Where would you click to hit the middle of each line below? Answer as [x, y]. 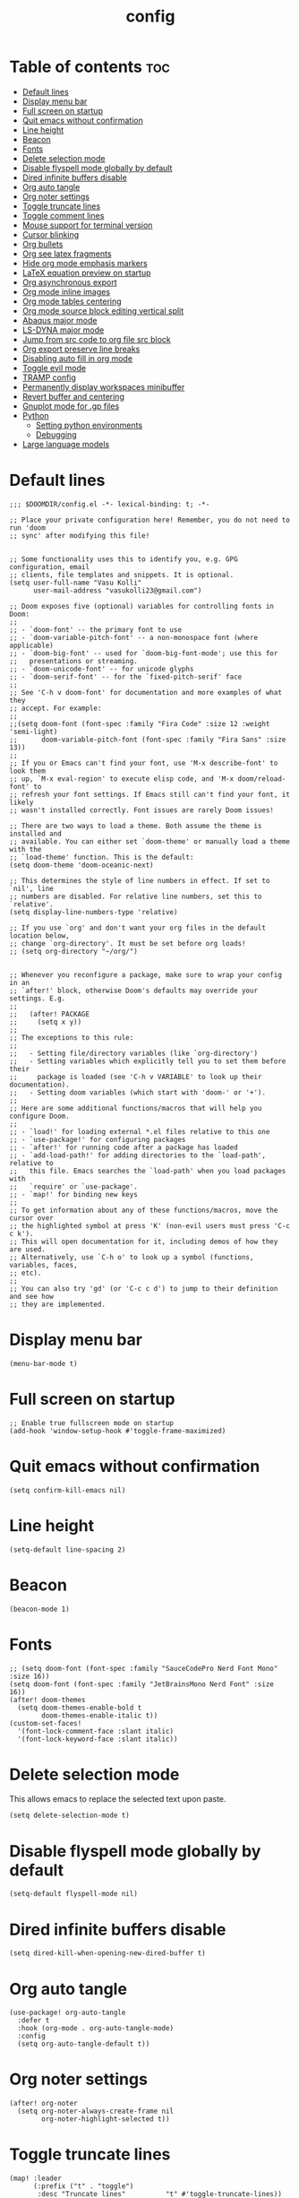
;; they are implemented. [57, 1304]
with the [26, 849]
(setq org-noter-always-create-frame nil [96, 2111]
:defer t [34, 2021]
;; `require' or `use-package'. [74, 1186]
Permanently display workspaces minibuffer [103, 386]
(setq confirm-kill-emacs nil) [68, 1490]
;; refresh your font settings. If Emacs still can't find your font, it [150, 794]
